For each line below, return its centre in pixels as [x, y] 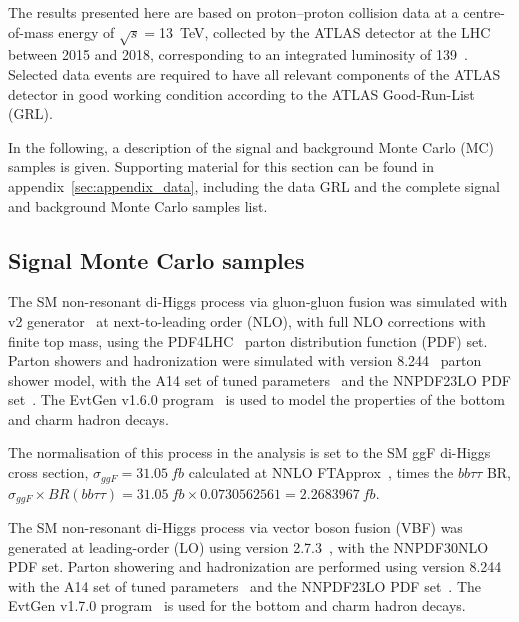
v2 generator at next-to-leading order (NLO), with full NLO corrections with [247, 320]
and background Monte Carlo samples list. [138, 205]
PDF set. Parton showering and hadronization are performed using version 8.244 [255, 566]
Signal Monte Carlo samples [156, 259]
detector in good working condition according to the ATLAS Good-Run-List [241, 93]
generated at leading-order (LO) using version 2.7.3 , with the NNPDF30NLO [248, 546]
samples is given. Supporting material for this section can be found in [221, 166]
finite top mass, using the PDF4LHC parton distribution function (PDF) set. [248, 340]
